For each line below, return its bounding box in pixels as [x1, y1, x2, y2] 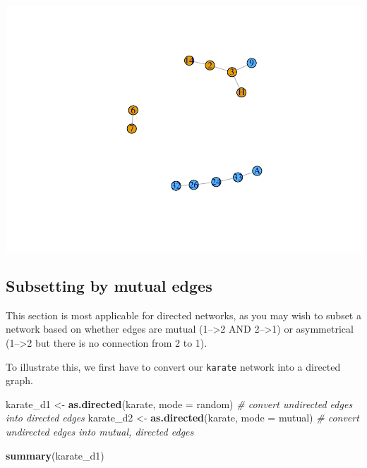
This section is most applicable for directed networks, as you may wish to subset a [6, 307, 361, 322]
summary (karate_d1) [6, 448, 104, 462]
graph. [6, 373, 33, 388]
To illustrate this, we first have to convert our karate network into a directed [6, 359, 341, 374]
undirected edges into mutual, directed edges [6, 424, 194, 438]
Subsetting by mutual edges [6, 274, 212, 296]
